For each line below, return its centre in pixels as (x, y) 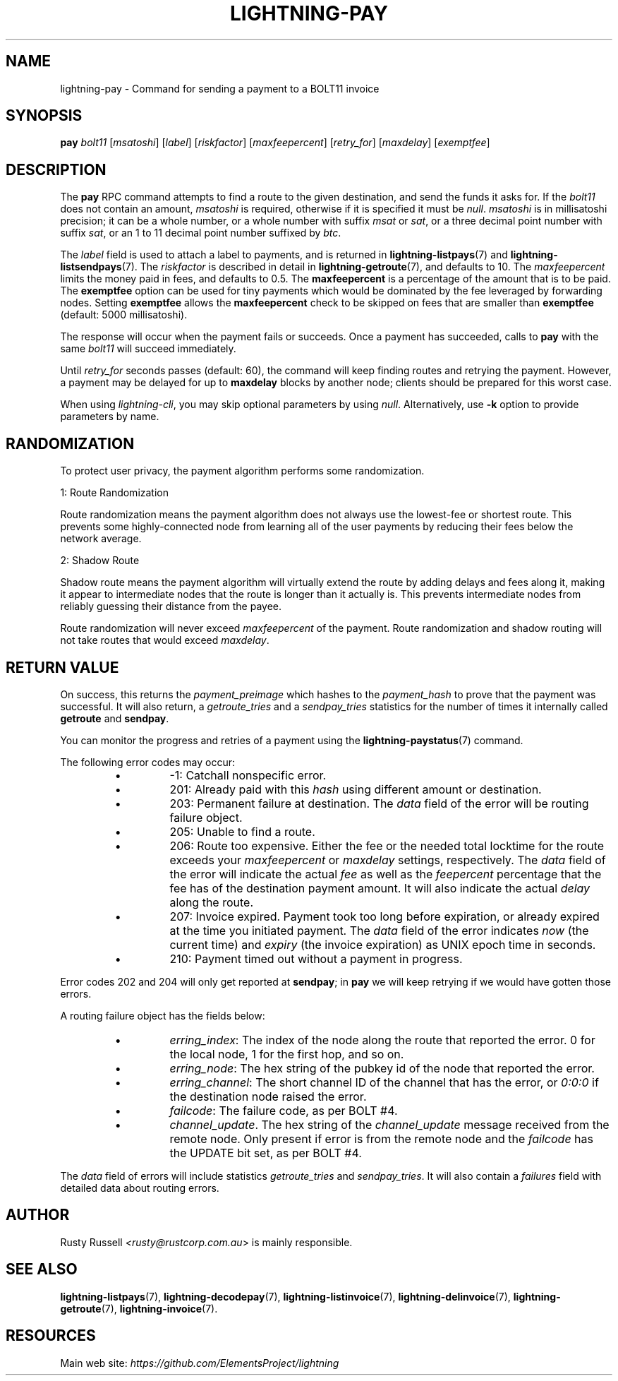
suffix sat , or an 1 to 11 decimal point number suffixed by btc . (201, 233)
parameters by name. (110, 417)
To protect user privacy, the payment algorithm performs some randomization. (242, 471)
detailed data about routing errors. (140, 1188)
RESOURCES (51, 1336)
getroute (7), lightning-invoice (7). (139, 1308)
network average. (101, 539)
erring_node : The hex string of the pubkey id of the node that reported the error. (382, 1068)
